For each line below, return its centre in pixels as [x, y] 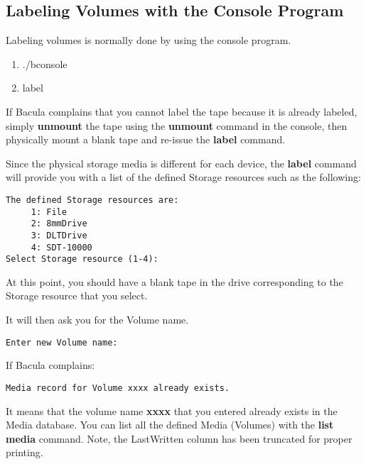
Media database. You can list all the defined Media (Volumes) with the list [170, 425]
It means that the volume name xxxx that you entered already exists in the [172, 410]
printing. [25, 452]
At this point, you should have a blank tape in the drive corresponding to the [174, 281]
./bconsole [45, 63]
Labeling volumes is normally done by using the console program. [149, 40]
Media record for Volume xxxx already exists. [118, 388]
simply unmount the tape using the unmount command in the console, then [177, 125]
